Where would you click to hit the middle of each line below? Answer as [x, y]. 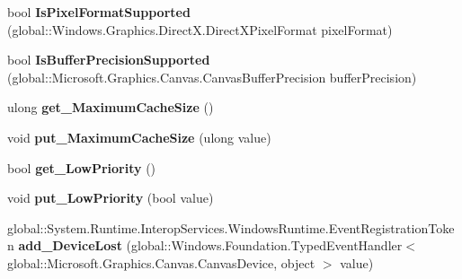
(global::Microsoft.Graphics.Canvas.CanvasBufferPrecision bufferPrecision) [212, 77]
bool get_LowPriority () [82, 167]
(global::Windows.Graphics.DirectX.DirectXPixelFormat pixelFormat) [200, 29]
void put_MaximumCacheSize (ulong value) [139, 137]
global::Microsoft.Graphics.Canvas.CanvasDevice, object [161, 262]
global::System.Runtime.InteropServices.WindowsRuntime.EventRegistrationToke [231, 227]
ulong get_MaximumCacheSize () [111, 107]
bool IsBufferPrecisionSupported [109, 60]
